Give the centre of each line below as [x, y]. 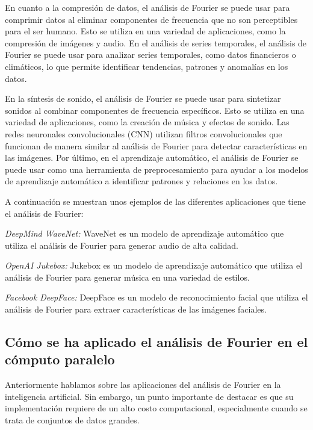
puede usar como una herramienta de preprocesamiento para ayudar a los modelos [156, 169]
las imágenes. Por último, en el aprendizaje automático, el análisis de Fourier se [152, 157]
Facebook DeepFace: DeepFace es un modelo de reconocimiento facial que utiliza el [156, 297]
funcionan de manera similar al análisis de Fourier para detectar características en [156, 145]
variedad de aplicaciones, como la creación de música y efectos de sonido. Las [147, 122]
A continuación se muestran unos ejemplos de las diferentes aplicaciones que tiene [155, 201]
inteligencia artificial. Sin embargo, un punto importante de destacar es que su [149, 396]
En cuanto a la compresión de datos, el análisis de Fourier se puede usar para [147, 7]
